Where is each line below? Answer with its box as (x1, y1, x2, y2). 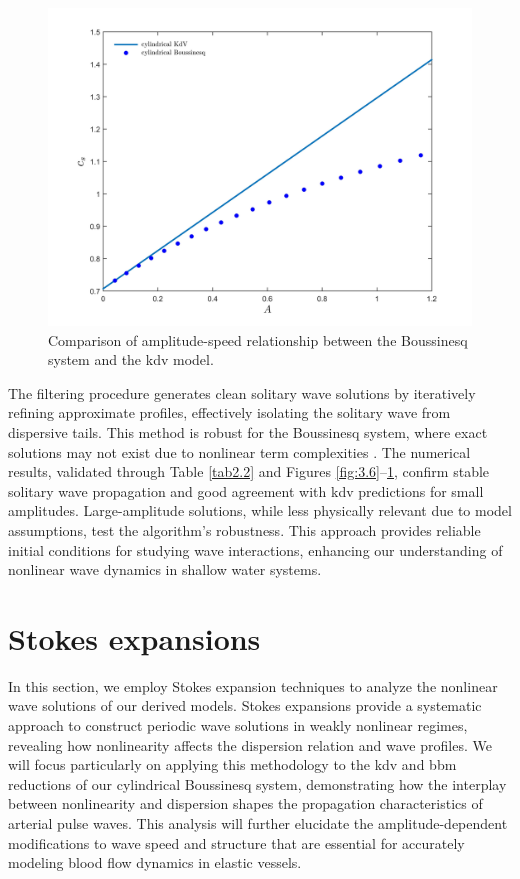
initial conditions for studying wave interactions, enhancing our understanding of (8, 539, 503, 560)
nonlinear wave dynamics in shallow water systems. (8, 559, 322, 580)
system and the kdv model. (48, 349, 214, 370)
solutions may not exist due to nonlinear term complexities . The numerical (8, 441, 471, 462)
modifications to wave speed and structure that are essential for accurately (8, 832, 465, 853)
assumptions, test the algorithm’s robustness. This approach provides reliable (8, 519, 481, 540)
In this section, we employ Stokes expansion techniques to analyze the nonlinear (8, 675, 498, 696)
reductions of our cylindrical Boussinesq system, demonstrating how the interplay (8, 773, 507, 794)
